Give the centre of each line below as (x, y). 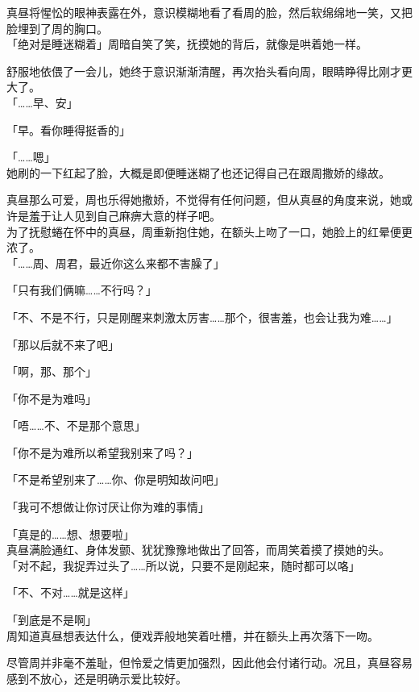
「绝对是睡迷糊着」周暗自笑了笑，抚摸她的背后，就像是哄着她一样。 (187, 44)
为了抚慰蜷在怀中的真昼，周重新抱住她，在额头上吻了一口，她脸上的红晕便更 (209, 231)
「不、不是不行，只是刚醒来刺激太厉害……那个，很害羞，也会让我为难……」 (202, 317)
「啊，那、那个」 (52, 371)
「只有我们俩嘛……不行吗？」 (82, 290)
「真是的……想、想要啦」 (71, 534)
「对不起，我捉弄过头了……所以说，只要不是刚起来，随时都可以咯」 (183, 565)
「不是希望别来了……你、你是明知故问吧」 (116, 479)
